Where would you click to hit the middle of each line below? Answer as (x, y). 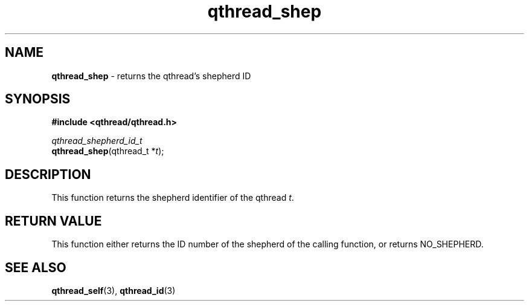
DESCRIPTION (48, 174)
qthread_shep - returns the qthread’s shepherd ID (151, 76)
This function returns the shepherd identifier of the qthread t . (173, 198)
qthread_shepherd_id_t (97, 141)
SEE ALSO (36, 267)
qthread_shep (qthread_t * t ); (108, 151)
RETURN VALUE (53, 221)
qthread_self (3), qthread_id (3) (114, 290)
